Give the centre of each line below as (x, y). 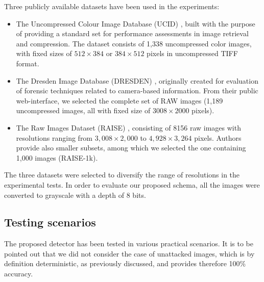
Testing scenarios (50, 222)
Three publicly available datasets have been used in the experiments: (112, 6)
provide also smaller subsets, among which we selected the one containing (131, 148)
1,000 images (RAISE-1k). (57, 157)
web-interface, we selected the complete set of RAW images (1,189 (119, 100)
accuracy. (19, 274)
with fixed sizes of (44, 53)
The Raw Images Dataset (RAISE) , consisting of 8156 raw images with (128, 127)
